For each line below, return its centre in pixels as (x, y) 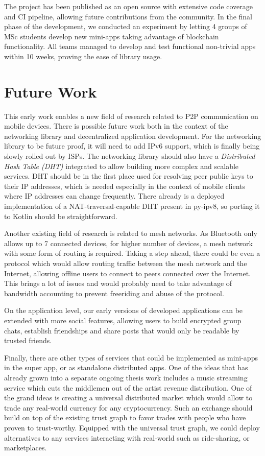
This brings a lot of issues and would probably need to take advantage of (118, 283)
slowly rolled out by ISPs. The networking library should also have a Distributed (130, 156)
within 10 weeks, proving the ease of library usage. (83, 56)
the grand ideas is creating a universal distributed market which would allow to (128, 398)
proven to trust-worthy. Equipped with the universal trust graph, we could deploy (132, 427)
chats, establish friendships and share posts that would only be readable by (122, 330)
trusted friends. (28, 340)
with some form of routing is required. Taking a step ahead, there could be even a (132, 253)
